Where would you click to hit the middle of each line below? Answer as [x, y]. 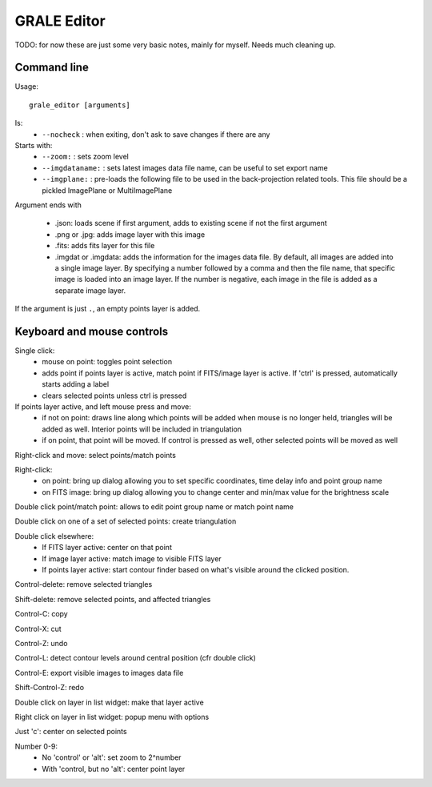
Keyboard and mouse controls [92, 331]
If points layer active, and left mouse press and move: [103, 406]
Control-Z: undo [41, 643]
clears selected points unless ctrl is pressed [114, 396]
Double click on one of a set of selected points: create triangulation [126, 521]
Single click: [35, 351]
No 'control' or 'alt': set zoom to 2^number [112, 757]
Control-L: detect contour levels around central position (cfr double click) [135, 658]
